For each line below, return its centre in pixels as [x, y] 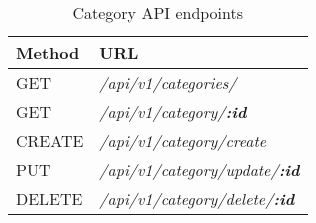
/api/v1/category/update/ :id [199, 169]
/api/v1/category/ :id [173, 111]
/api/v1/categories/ [168, 82]
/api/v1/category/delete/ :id [197, 198]
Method [48, 52]
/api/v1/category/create [183, 140]
